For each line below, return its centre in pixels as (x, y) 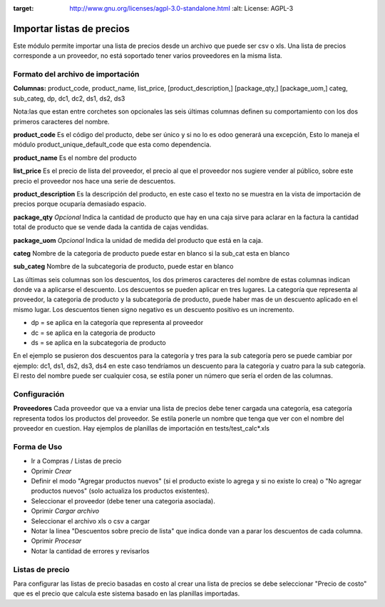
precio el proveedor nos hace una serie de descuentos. (94, 181)
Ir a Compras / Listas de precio (76, 461)
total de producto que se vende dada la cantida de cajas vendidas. (111, 227)
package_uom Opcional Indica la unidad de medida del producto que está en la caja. (138, 240)
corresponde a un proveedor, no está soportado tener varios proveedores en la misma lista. (148, 56)
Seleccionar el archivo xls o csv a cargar (91, 521)
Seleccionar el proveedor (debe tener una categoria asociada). (123, 501)
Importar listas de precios (71, 29)
